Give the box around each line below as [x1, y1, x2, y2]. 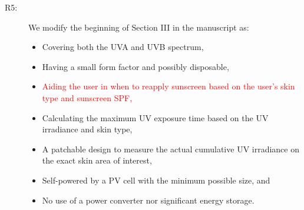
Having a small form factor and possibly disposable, [42, 60, 229, 72]
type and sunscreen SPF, [42, 91, 133, 104]
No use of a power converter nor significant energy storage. [42, 194, 255, 206]
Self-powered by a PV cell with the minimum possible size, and [42, 174, 270, 186]
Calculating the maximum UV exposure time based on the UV [42, 111, 269, 124]
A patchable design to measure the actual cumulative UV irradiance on [42, 142, 299, 155]
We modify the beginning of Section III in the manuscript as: [28, 21, 249, 33]
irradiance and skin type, [42, 123, 133, 135]
